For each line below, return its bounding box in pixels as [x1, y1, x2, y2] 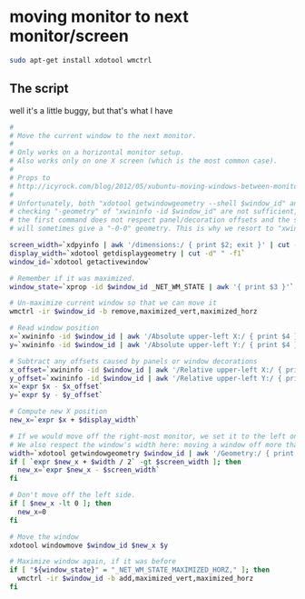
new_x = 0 [17, 507, 47, 516]
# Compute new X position [9, 407, 107, 416]
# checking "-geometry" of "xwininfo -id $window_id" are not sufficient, [9, 207, 299, 216]
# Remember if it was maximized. [9, 274, 136, 283]
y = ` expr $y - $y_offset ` [9, 391, 103, 400]
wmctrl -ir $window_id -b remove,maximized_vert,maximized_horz [9, 307, 258, 316]
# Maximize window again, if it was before [9, 557, 177, 566]
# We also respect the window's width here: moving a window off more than [9, 440, 302, 449]
